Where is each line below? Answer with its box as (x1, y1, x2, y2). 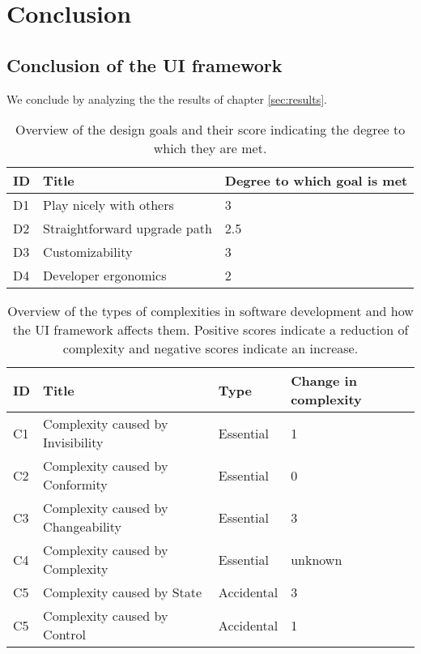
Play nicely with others (43, 195, 174, 215)
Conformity (43, 475, 108, 494)
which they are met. (153, 139, 267, 158)
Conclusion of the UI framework (6, 52, 283, 77)
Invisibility (43, 433, 104, 452)
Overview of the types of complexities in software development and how (7, 301, 414, 321)
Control (43, 625, 87, 644)
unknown (291, 549, 342, 569)
